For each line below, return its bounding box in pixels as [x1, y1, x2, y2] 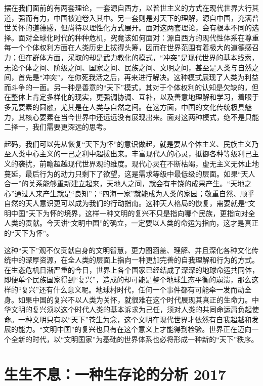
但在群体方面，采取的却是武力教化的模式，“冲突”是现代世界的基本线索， [18, 52, 259, 62]
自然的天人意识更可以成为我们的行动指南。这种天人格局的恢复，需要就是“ [4, 198, 248, 208]
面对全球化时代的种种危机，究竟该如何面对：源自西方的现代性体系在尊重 [18, 32, 259, 42]
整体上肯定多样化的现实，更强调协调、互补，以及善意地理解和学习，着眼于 [11, 92, 259, 102]
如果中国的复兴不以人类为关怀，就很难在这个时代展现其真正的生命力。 [18, 294, 252, 305]
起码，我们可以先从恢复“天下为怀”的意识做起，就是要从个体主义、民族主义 [4, 138, 252, 149]
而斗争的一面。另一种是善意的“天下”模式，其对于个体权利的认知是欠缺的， [4, 81, 252, 92]
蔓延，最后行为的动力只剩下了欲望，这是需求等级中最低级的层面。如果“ [4, 168, 241, 179]
